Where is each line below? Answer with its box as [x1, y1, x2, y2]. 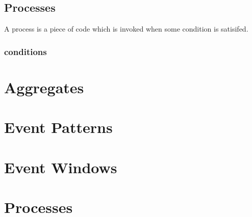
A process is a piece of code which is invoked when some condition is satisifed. [4, 23, 248, 34]
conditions [4, 45, 47, 58]
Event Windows [4, 156, 117, 177]
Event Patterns [4, 117, 113, 138]
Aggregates [4, 76, 84, 97]
